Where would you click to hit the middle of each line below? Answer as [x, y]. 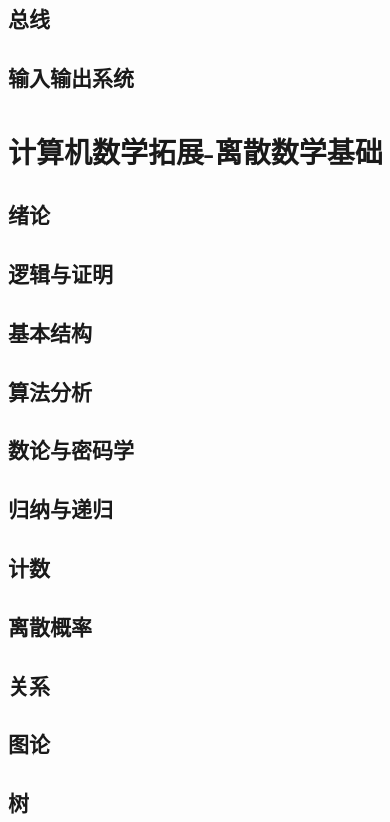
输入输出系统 [71, 77]
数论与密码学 [71, 449]
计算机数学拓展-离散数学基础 [195, 150]
